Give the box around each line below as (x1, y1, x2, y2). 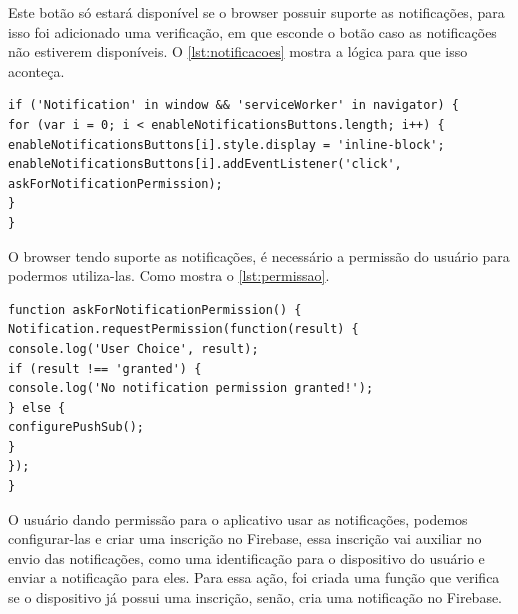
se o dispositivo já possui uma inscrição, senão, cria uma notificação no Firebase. (8, 587, 503, 608)
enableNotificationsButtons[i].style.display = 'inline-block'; (8, 137, 445, 152)
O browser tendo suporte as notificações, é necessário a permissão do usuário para (8, 245, 510, 266)
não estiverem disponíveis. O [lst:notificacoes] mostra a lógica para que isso (8, 41, 468, 62)
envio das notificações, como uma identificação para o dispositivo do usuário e (8, 547, 485, 568)
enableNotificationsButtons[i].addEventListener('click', (8, 157, 402, 172)
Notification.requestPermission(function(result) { (8, 322, 359, 337)
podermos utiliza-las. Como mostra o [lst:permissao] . (8, 265, 330, 286)
